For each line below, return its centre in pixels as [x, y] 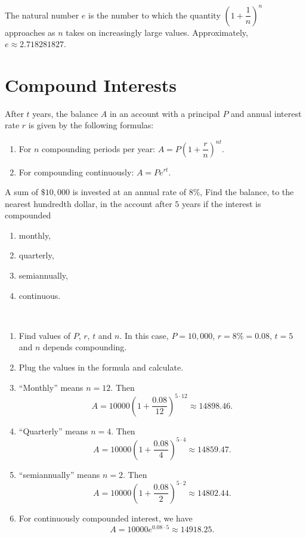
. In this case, [144, 335]
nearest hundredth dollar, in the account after [89, 203]
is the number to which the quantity [154, 15]
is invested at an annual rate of [129, 192]
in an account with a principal [165, 113]
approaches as [30, 32]
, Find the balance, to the [247, 192]
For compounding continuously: [76, 172]
